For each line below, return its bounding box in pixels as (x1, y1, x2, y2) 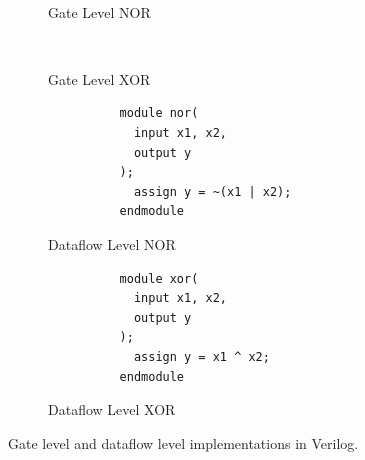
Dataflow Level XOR (48, 399, 176, 420)
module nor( (119, 106, 199, 121)
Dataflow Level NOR (48, 233, 176, 254)
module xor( (119, 271, 199, 286)
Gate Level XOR (48, 68, 151, 89)
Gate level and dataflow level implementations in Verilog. (8, 432, 359, 453)
